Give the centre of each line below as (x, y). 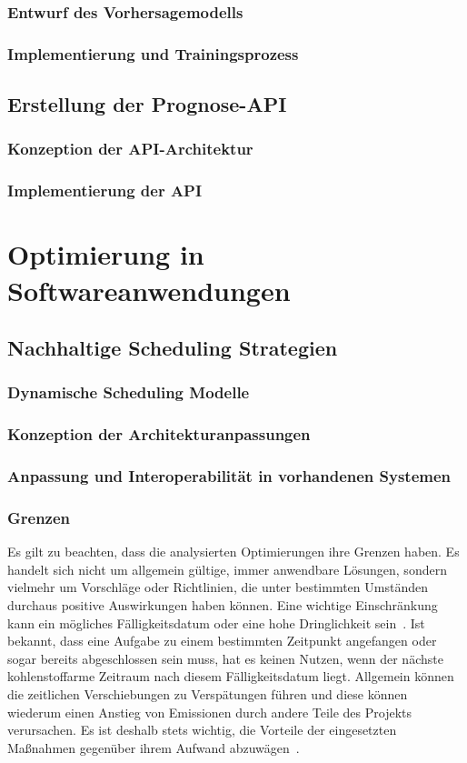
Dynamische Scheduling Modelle (129, 392)
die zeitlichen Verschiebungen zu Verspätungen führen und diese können (208, 694)
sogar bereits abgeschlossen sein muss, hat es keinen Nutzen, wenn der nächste (225, 658)
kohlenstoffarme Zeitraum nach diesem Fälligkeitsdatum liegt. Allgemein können (231, 676)
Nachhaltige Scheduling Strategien (173, 348)
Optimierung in (106, 254)
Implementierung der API (105, 191)
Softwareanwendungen (149, 290)
